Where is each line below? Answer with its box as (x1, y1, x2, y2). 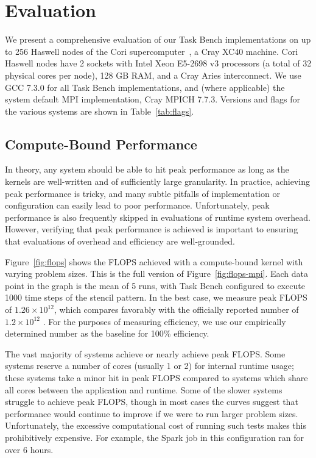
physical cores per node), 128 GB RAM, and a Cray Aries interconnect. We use (5, 68, 301, 81)
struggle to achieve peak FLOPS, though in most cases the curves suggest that (5, 395, 298, 408)
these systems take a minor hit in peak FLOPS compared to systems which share (5, 371, 308, 384)
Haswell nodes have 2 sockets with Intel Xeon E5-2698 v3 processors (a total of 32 (5, 57, 312, 70)
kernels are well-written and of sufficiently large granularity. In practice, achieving (5, 175, 310, 188)
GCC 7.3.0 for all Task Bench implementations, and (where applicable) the (5, 81, 285, 93)
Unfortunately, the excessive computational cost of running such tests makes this (5, 419, 306, 432)
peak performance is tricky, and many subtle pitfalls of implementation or (5, 187, 280, 199)
